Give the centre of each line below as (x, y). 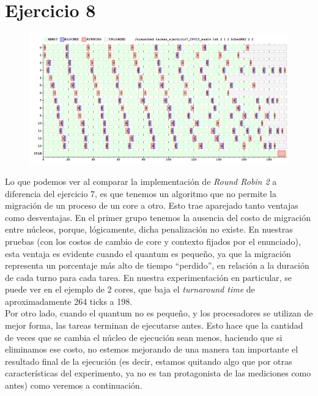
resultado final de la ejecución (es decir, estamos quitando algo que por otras (149, 361)
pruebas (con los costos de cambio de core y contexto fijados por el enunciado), (153, 241)
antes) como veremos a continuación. (74, 385)
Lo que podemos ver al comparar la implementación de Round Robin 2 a (141, 181)
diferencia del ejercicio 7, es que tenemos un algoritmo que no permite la (141, 193)
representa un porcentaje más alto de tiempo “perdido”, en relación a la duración (157, 265)
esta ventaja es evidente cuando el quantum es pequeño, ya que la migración (148, 253)
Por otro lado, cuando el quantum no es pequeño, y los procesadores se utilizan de (159, 313)
